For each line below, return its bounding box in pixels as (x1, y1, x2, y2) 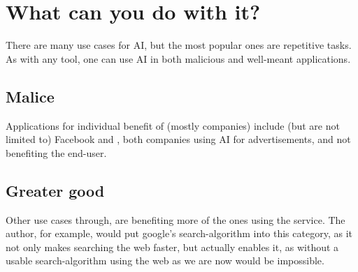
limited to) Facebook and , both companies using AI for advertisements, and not (6, 132, 351, 146)
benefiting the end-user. (6, 145, 107, 160)
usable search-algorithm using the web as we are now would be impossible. (6, 253, 324, 268)
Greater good (6, 179, 105, 201)
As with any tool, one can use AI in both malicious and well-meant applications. (6, 51, 351, 66)
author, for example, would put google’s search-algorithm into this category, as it (6, 226, 352, 241)
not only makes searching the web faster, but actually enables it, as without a (6, 239, 339, 254)
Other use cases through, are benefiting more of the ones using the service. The (6, 212, 345, 227)
